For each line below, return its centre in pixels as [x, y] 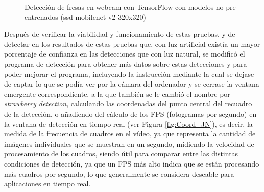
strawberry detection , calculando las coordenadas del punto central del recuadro [128, 104]
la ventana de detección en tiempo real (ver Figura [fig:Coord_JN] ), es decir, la [128, 124]
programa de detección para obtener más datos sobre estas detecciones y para [126, 63]
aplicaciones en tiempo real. [47, 184]
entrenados [41, 17]
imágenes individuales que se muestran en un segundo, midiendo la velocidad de [129, 143]
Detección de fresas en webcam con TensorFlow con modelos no [124, 7]
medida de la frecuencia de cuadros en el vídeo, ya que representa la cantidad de [130, 134]
